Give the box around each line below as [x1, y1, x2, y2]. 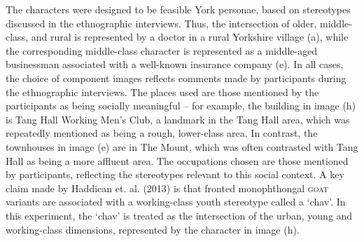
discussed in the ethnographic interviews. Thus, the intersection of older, [6, 15, 317, 30]
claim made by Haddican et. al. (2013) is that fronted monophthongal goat [6, 180, 329, 195]
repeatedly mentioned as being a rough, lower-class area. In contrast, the [6, 126, 318, 140]
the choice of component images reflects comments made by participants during [6, 70, 346, 85]
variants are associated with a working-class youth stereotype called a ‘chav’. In [6, 194, 346, 209]
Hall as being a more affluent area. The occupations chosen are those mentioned [6, 153, 349, 168]
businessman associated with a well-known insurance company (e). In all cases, [6, 57, 344, 72]
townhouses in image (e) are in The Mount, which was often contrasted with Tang [6, 139, 358, 154]
